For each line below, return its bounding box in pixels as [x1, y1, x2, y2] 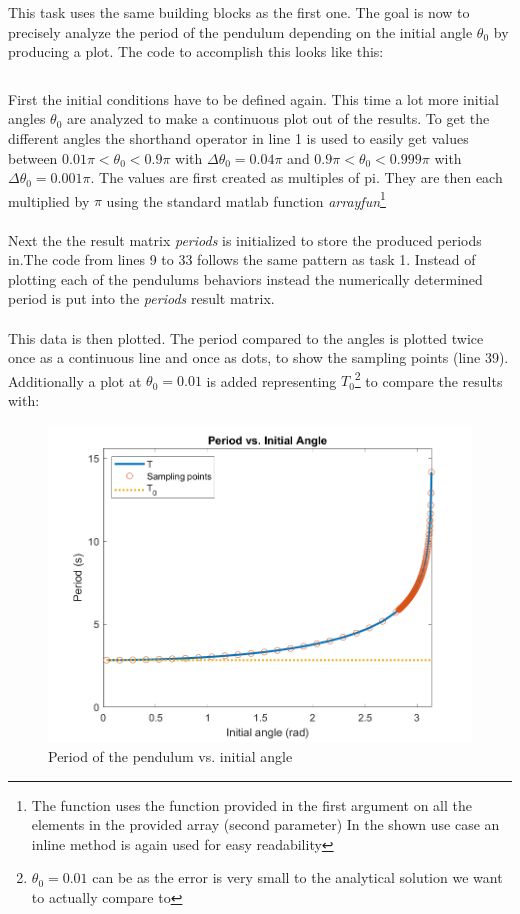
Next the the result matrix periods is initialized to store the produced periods [8, 229, 482, 250]
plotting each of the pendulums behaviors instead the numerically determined [8, 268, 483, 289]
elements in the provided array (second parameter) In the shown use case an [31, 814, 500, 835]
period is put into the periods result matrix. [8, 288, 275, 309]
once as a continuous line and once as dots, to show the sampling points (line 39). [8, 347, 509, 368]
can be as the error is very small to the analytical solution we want [92, 867, 503, 888]
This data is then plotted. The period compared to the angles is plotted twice [8, 327, 484, 348]
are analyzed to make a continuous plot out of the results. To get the [67, 108, 490, 129]
